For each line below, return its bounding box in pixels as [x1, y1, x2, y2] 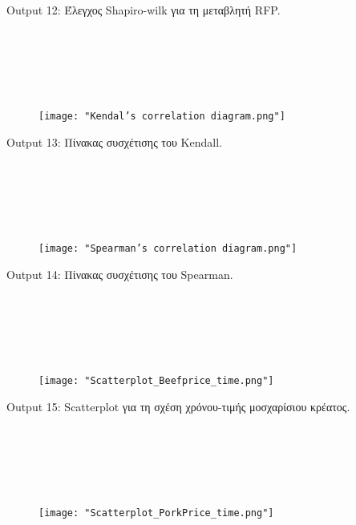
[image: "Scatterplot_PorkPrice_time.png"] [38, 507, 274, 519]
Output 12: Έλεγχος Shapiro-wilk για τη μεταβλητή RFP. [6, 2, 281, 18]
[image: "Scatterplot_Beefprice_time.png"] [38, 375, 274, 387]
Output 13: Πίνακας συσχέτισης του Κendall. [6, 134, 222, 151]
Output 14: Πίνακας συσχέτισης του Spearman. [6, 266, 233, 283]
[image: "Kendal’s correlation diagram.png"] [38, 111, 285, 123]
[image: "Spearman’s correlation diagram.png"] [38, 243, 297, 255]
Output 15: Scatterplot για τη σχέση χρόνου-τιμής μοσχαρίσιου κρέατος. [6, 398, 350, 415]
